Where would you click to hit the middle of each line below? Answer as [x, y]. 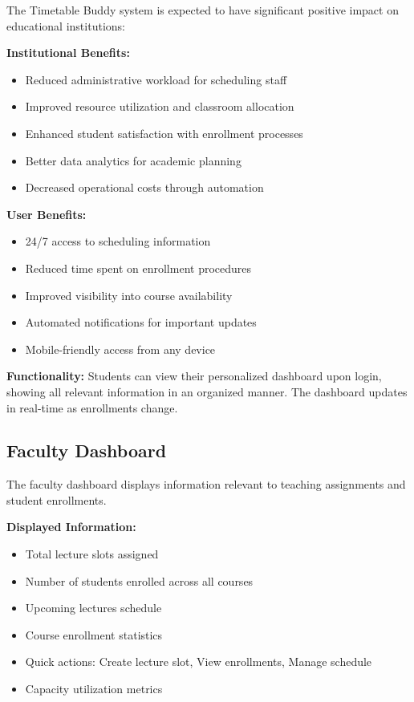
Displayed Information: [71, 527]
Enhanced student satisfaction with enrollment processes [164, 133]
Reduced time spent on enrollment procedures [138, 268]
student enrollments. [57, 499]
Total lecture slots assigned [92, 554]
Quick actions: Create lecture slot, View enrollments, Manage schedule [199, 661]
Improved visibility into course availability [129, 295]
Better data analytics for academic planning [133, 160]
